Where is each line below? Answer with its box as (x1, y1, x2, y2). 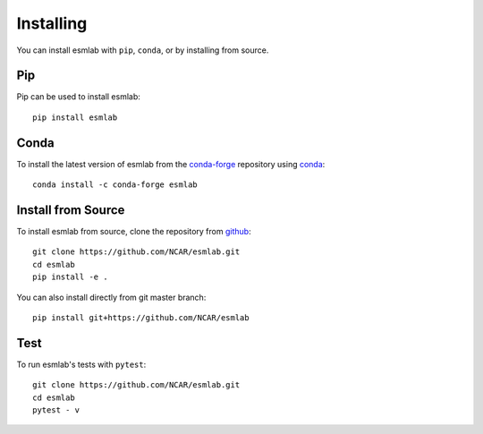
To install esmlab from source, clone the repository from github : (16, 226, 251, 237)
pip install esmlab (32, 112, 118, 123)
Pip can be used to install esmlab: (16, 91, 140, 102)
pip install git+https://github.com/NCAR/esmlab (32, 313, 250, 322)
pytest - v (32, 405, 80, 415)
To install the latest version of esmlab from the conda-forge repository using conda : (16, 158, 326, 169)
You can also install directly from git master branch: (16, 292, 207, 302)
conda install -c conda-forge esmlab (32, 180, 199, 190)
